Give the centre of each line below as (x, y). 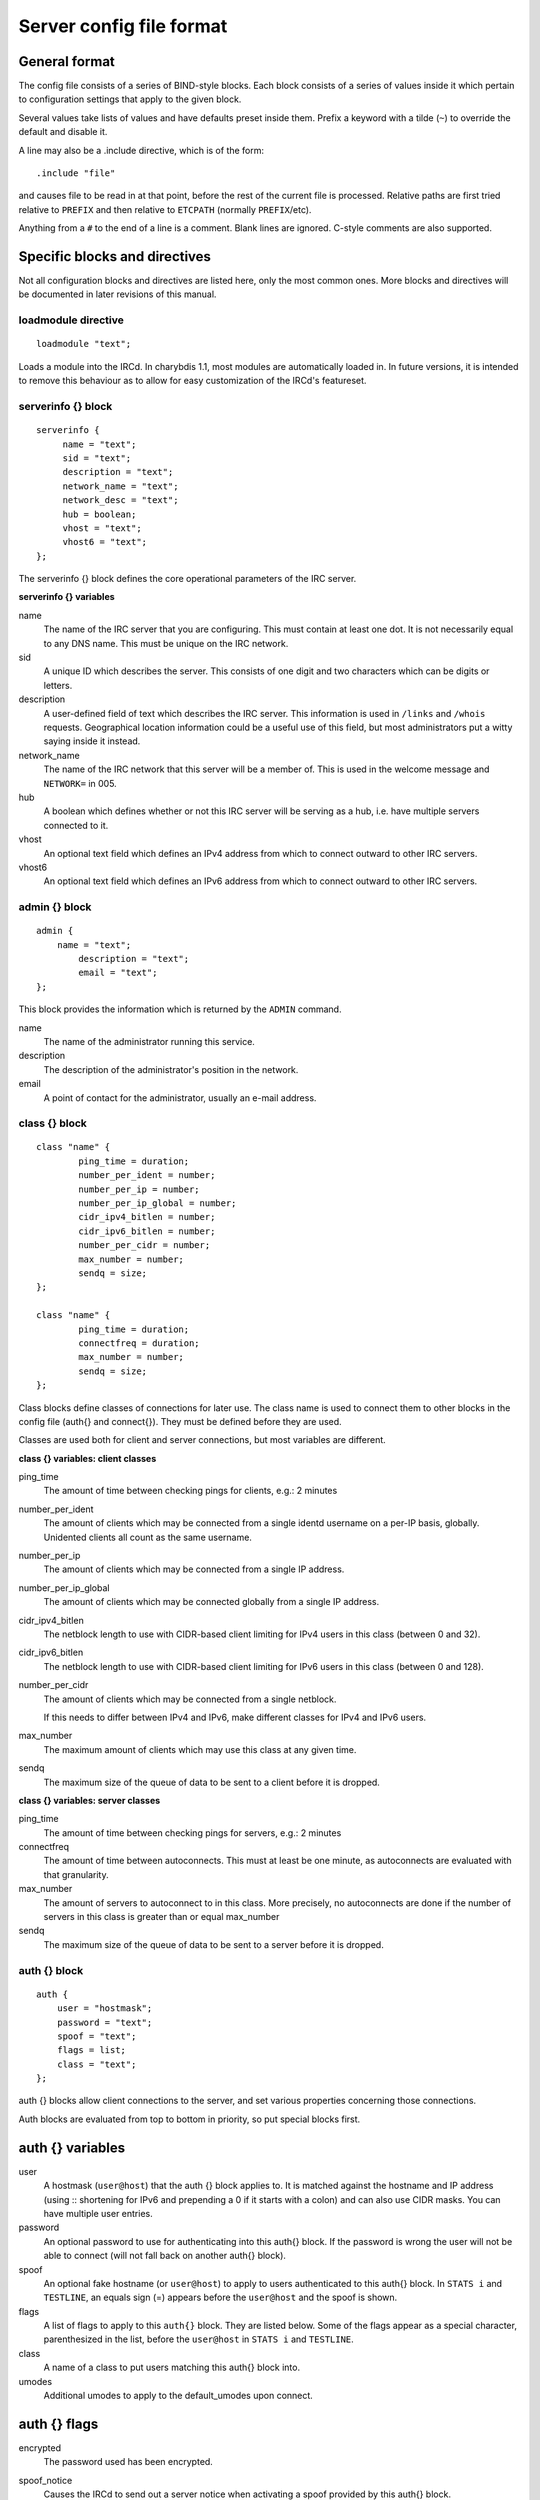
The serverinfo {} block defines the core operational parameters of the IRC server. (187, 579)
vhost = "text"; (102, 528)
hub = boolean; (99, 514)
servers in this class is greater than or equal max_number (161, 1917)
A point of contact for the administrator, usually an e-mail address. (180, 1097)
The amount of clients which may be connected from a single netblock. (190, 1699)
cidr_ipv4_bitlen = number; (147, 1217)
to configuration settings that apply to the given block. (130, 99)
